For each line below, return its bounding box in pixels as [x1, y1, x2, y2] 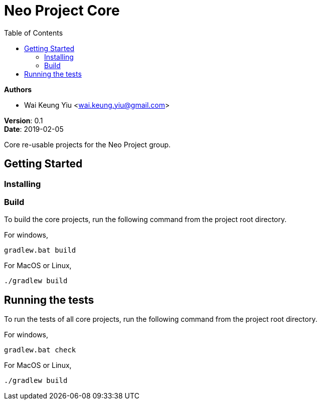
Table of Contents [4, 28, 63, 37]
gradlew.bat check [4, 346, 76, 354]
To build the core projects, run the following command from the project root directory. [4, 215, 287, 224]
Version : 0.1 [4, 116, 43, 125]
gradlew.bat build [4, 246, 76, 255]
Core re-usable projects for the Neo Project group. [4, 140, 171, 149]
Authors [4, 85, 32, 94]
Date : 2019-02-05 [4, 124, 64, 133]
